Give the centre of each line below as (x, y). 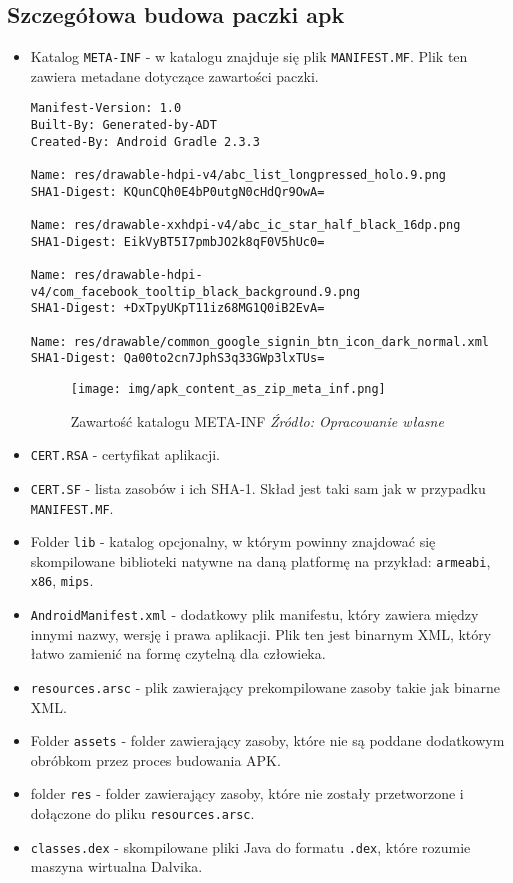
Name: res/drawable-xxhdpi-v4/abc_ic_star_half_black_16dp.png (245, 225)
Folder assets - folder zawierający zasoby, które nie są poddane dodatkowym (267, 740)
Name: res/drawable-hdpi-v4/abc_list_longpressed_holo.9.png (238, 175)
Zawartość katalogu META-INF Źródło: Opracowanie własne (257, 420)
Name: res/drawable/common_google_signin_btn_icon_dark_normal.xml (259, 341)
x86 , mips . (62, 580)
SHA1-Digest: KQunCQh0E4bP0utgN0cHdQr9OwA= (177, 191)
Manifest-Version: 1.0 (106, 108)
